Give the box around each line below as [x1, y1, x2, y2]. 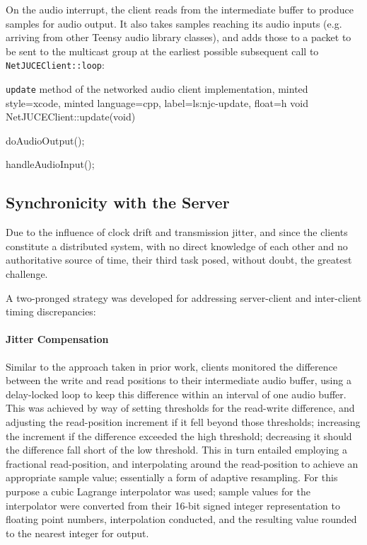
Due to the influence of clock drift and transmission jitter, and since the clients [6, 225, 348, 240]
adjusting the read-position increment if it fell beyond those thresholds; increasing [6, 415, 361, 429]
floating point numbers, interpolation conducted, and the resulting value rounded [6, 512, 357, 527]
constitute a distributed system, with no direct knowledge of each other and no [6, 238, 348, 253]
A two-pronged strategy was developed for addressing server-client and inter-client [6, 290, 362, 305]
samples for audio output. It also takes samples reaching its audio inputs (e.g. [6, 16, 342, 30]
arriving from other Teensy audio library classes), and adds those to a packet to [6, 30, 351, 45]
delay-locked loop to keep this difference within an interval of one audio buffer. [6, 386, 346, 401]
